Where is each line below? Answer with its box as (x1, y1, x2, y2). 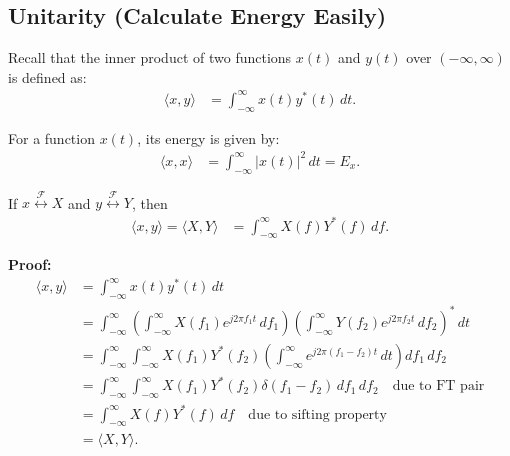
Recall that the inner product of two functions (8, 47, 292, 68)
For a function (8, 127, 95, 148)
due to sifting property (248, 407, 387, 422)
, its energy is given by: (137, 127, 280, 148)
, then (132, 192, 168, 213)
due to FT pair (392, 379, 485, 394)
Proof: (8, 254, 52, 275)
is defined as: (8, 66, 87, 87)
